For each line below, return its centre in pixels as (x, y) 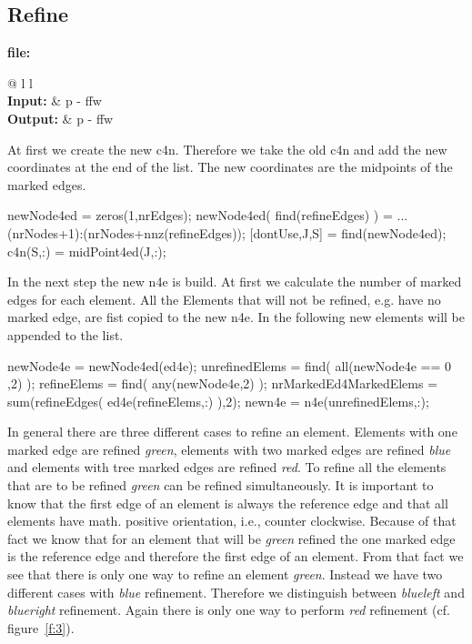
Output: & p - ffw (60, 118)
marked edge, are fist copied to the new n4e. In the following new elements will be (236, 317)
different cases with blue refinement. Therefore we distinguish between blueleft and (236, 592)
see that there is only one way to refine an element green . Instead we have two (225, 574)
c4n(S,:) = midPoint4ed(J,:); (87, 251)
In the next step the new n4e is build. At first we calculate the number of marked (235, 282)
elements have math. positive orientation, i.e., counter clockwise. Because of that (232, 521)
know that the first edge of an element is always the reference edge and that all (228, 503)
